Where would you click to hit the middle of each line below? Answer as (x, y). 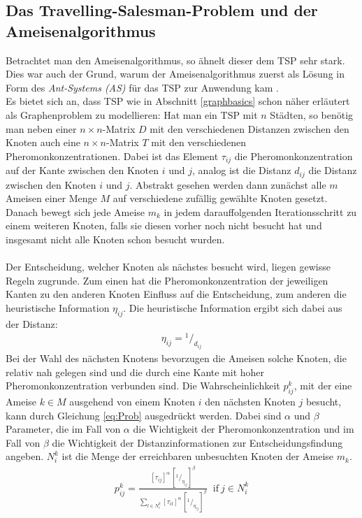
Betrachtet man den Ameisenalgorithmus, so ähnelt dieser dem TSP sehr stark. (175, 60)
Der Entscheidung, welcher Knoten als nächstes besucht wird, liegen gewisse (168, 267)
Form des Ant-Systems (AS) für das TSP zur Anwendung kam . (142, 87)
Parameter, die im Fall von (63, 429)
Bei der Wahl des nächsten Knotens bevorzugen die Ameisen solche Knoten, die (176, 358)
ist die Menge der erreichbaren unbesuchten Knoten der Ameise (198, 456)
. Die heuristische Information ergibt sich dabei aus (233, 308)
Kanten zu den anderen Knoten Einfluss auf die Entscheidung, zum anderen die (176, 294)
